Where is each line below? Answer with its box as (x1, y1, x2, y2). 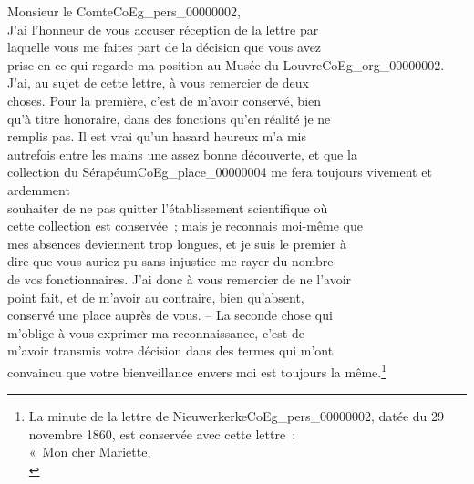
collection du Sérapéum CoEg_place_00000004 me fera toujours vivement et (7, 162, 432, 181)
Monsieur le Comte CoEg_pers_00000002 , (7, 2, 241, 20)
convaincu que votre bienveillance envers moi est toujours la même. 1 (7, 359, 387, 381)
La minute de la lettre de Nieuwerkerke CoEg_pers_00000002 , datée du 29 (28, 407, 445, 426)
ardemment (7, 180, 70, 199)
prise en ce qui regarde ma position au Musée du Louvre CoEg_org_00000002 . (7, 55, 445, 74)
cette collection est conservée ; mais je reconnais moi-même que (7, 216, 363, 235)
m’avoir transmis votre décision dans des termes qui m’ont (7, 341, 334, 360)
